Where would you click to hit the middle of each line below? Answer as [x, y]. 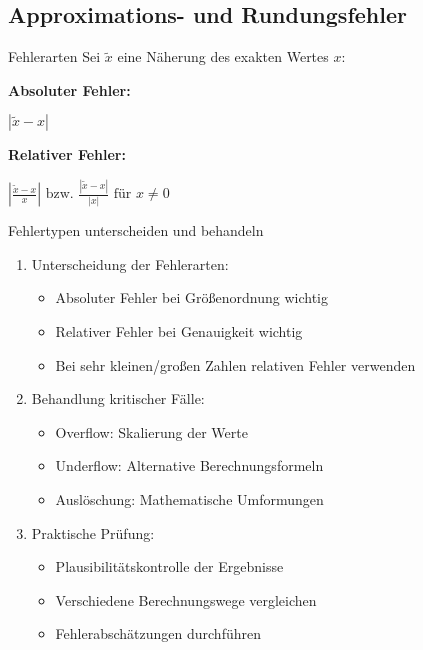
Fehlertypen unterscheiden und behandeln [136, 230]
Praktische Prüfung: [93, 532]
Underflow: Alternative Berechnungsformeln [189, 465]
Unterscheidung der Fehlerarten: [130, 263]
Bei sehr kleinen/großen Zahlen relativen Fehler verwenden [235, 364]
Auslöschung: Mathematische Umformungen [189, 499]
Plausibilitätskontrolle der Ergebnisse [169, 566]
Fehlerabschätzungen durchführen [158, 633]
